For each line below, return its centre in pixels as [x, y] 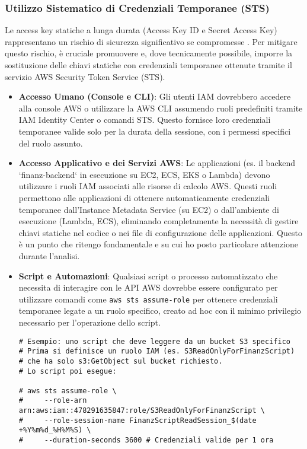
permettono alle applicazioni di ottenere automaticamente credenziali [144, 197]
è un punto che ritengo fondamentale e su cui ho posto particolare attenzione [159, 244]
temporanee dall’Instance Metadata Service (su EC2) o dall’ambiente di [149, 209]
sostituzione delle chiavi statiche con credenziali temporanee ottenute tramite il [148, 65]
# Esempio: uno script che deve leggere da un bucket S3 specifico [154, 341]
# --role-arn [53, 401]
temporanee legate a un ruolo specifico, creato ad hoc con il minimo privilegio [160, 311]
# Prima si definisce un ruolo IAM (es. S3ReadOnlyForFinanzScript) [157, 351]
